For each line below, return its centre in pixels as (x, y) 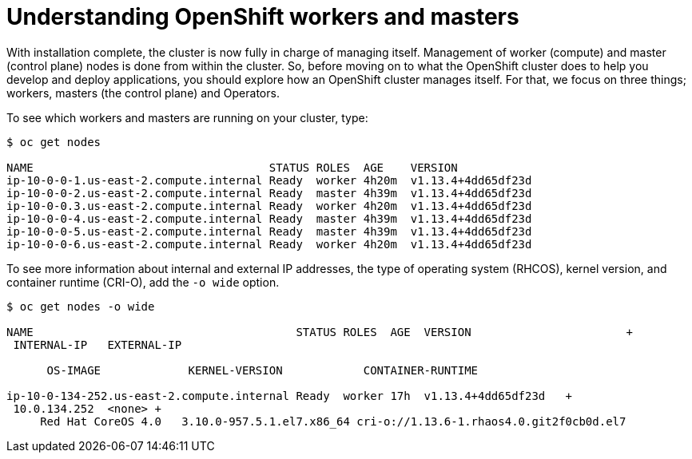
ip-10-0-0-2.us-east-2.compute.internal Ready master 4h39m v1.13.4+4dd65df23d (269, 193)
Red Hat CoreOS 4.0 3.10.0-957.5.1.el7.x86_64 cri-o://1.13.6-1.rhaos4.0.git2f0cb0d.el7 (333, 421)
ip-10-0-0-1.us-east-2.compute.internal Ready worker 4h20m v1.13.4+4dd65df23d (269, 180)
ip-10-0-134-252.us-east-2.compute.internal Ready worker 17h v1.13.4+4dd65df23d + (290, 396)
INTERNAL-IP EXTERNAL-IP (97, 344)
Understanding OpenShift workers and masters (263, 17)
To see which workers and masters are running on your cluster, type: (187, 117)
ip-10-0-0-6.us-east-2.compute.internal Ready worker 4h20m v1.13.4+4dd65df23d (269, 244)
